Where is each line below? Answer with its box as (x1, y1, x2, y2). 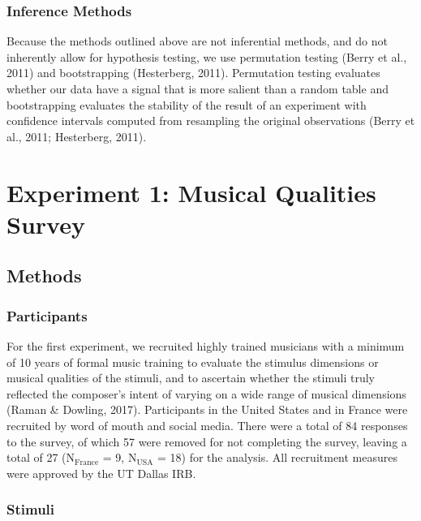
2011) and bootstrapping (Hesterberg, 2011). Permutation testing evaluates (6, 64, 380, 81)
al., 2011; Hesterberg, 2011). (6, 127, 147, 144)
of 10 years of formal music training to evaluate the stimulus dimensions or (6, 353, 379, 370)
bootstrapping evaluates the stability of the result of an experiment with (6, 96, 367, 113)
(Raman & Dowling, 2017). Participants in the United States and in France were (6, 401, 408, 418)
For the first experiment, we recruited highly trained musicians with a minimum (6, 337, 405, 354)
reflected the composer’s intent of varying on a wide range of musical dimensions (6, 385, 406, 402)
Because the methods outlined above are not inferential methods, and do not (6, 32, 388, 50)
